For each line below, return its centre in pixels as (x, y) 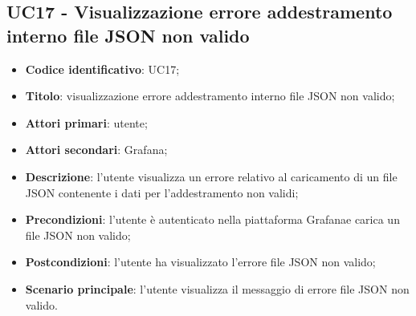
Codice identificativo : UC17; (102, 69)
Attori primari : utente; (86, 122)
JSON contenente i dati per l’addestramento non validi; (162, 192)
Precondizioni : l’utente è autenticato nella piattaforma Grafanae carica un (212, 219)
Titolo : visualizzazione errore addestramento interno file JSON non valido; (210, 96)
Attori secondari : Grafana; (96, 150)
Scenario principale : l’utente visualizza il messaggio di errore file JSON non (217, 288)
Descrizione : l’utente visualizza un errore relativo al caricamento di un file (211, 176)
